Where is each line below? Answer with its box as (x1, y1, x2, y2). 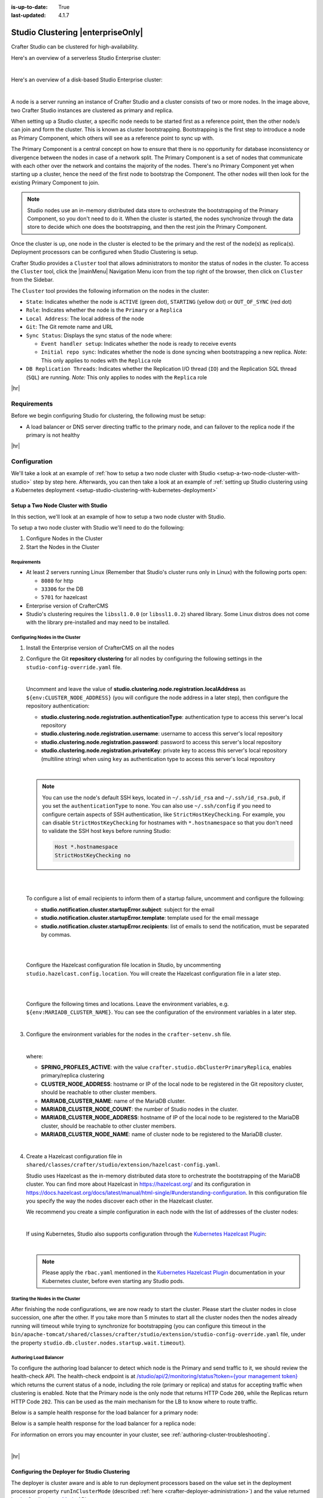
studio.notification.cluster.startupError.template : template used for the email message (41, 914, 259, 922)
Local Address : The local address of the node (26, 315, 144, 322)
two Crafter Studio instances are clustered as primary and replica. (11, 107, 173, 114)
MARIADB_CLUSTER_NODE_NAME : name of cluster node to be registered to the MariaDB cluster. (41, 1131, 282, 1138)
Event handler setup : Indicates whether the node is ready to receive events (41, 340, 236, 348)
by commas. (41, 931, 72, 938)
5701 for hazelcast (41, 594, 88, 601)
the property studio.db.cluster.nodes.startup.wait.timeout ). (11, 1339, 185, 1346)
